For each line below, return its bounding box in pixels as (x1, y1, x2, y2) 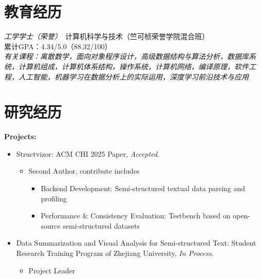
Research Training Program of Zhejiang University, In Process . (16, 247, 214, 258)
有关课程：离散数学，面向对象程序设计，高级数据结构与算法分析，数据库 (4, 51, 249, 62)
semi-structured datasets (63, 220, 140, 231)
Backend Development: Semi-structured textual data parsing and (41, 183, 246, 193)
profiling (41, 193, 67, 203)
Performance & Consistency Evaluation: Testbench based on (41, 210, 231, 221)
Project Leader (28, 265, 76, 275)
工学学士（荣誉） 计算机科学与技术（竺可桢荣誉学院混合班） (4, 31, 209, 42)
